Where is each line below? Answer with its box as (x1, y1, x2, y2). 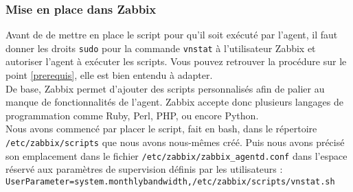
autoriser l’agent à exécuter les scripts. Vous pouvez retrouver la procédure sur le (5, 54, 347, 69)
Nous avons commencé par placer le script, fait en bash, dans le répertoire (5, 121, 317, 136)
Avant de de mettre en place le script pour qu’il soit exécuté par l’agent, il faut (5, 27, 338, 42)
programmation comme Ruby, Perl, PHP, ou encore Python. (5, 108, 259, 122)
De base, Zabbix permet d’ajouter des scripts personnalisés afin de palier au (5, 81, 325, 95)
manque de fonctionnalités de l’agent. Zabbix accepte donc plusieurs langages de (5, 95, 343, 109)
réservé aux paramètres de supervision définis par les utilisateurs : (5, 162, 283, 176)
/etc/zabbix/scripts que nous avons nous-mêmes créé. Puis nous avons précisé (5, 135, 345, 149)
